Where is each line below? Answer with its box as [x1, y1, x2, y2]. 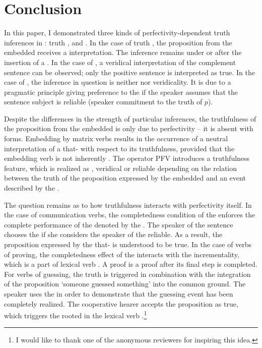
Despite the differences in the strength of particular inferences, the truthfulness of [4, 113, 256, 124]
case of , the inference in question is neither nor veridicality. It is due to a [4, 77, 231, 87]
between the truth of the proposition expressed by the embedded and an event [4, 172, 246, 183]
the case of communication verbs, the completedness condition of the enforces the [4, 209, 255, 220]
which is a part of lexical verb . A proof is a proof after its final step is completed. [4, 259, 257, 269]
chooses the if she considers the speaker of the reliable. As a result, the [4, 229, 223, 240]
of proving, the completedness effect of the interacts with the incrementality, [4, 249, 239, 259]
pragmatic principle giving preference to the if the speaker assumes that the [4, 86, 238, 97]
